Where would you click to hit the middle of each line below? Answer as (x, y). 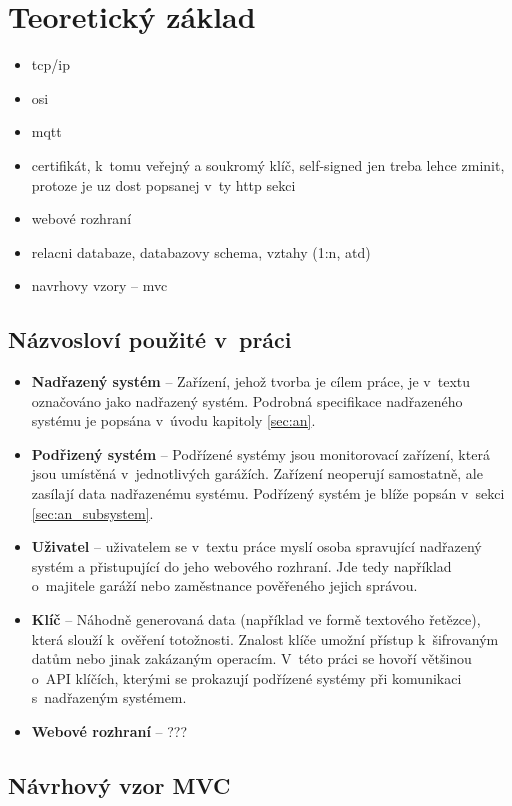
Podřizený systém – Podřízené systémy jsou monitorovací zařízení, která (260, 453)
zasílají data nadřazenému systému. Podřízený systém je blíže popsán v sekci (268, 493)
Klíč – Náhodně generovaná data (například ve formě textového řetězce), (256, 619)
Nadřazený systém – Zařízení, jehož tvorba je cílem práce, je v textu (251, 381)
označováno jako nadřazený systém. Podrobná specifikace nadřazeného (247, 400)
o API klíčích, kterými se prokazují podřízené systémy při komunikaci (246, 677)
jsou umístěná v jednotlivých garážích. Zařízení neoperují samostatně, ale (257, 473)
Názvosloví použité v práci (150, 339)
